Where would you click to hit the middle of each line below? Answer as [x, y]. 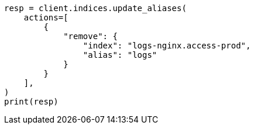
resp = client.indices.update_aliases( [95, 8]
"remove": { [90, 36]
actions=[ [46, 18]
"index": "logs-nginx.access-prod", [167, 46]
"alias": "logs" [120, 55]
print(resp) [31, 102]
